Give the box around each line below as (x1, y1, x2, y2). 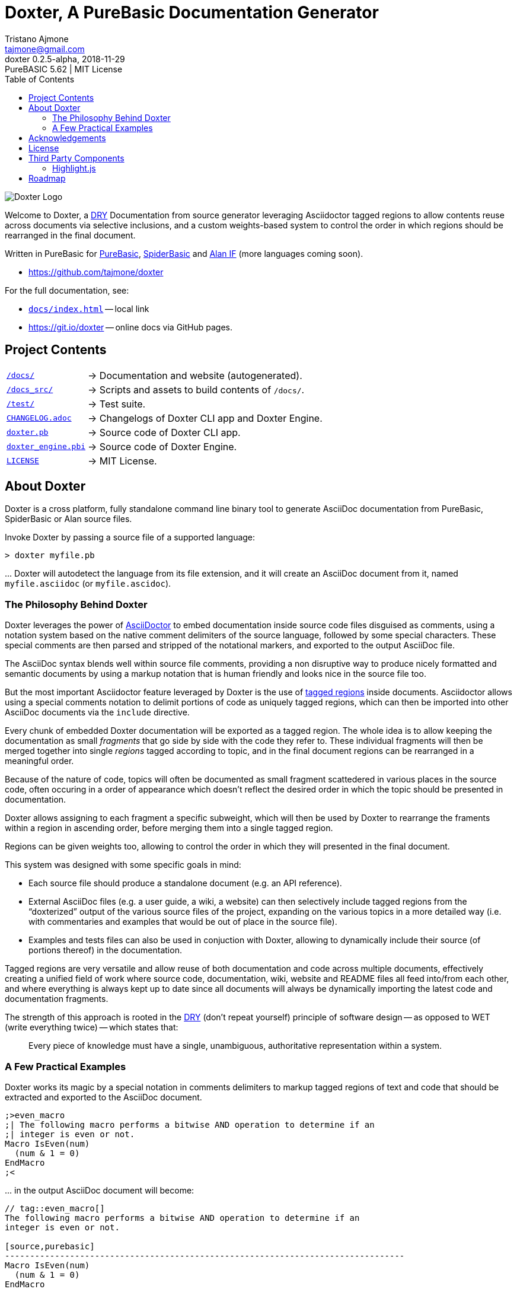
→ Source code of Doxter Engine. (88, 440, 237, 453)
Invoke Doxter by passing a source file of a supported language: (5, 532, 256, 543)
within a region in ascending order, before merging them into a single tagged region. (5, 823, 333, 833)
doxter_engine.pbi (7, 442, 86, 451)
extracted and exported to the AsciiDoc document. (5, 1091, 202, 1102)
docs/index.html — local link (28, 303, 149, 314)
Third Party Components (28, 152, 125, 163)
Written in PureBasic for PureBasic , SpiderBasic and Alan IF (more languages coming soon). (5, 248, 363, 259)
